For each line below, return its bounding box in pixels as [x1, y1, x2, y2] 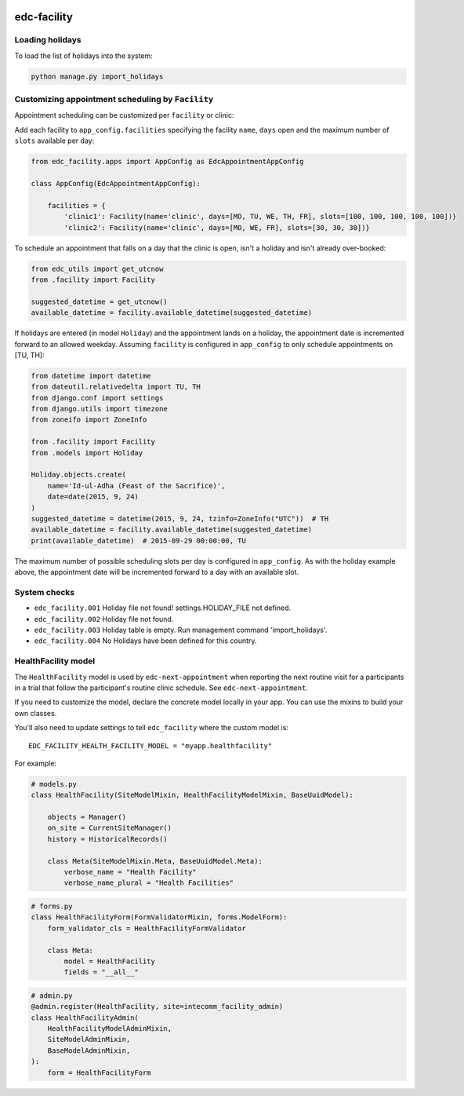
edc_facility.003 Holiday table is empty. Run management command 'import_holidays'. [34, 625, 328, 635]
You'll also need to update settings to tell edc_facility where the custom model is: [14, 723, 289, 732]
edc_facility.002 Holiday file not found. [34, 614, 174, 623]
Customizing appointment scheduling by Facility [14, 94, 214, 105]
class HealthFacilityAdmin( [31, 1013, 139, 1022]
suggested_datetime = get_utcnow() [31, 297, 168, 306]
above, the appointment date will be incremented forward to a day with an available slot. [14, 568, 299, 577]
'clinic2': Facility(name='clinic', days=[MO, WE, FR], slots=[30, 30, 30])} [63, 223, 370, 232]
